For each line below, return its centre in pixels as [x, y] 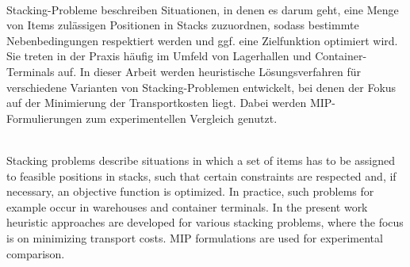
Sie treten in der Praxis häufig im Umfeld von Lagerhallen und [159, 56]
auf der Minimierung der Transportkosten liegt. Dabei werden [157, 103]
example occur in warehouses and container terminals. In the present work [187, 206]
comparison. [36, 253]
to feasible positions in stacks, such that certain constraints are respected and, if [201, 175]
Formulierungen [44, 118]
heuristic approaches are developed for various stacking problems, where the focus [205, 222]
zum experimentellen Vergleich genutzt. [182, 118]
